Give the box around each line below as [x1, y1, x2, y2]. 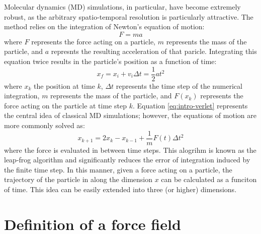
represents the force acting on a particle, [31, 36, 156, 46]
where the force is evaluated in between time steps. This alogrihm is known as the [4, 144, 256, 155]
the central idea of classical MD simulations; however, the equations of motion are [4, 110, 256, 121]
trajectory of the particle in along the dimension [4, 174, 152, 185]
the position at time [34, 80, 95, 91]
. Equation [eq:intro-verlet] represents [132, 100, 248, 110]
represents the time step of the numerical [116, 80, 242, 91]
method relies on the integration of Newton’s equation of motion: [4, 21, 205, 32]
